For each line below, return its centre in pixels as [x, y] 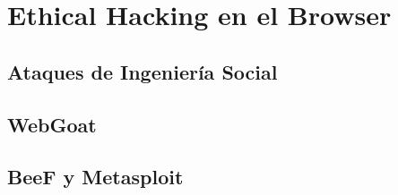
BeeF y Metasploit [95, 177]
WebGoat [52, 124]
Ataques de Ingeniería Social [143, 71]
